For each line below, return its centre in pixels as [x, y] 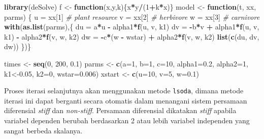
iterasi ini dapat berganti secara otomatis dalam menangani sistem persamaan [126, 100]
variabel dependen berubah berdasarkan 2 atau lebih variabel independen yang [127, 120]
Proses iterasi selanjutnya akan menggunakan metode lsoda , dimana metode [124, 91]
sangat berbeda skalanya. [43, 130]
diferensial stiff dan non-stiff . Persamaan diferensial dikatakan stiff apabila [120, 110]
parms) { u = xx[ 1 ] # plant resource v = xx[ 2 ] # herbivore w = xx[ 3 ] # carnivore [132, 16]
